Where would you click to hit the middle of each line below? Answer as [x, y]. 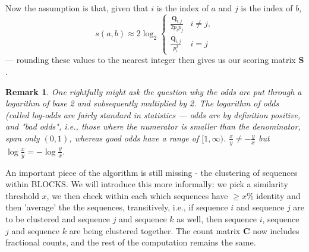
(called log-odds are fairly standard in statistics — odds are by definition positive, [153, 114]
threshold [22, 195]
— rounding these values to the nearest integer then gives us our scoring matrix [151, 60]
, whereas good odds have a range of [134, 138]
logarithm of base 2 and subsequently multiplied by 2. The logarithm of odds [142, 103]
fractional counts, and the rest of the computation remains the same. [131, 242]
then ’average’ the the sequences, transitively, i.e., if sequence [117, 207]
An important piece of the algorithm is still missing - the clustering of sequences [152, 172]
